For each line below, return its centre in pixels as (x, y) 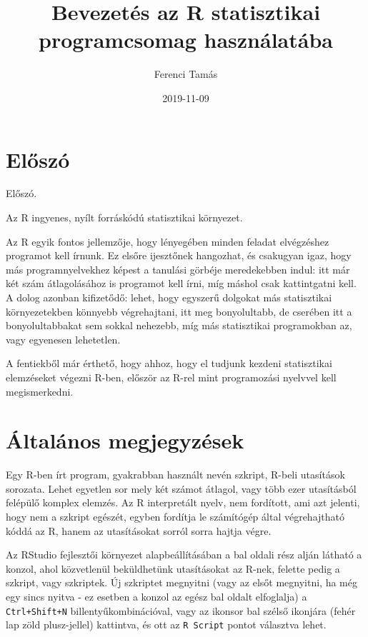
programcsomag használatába (186, 40)
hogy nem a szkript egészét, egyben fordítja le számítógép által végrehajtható (175, 517)
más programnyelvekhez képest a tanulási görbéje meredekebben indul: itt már (178, 269)
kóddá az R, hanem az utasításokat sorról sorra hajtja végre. (139, 530)
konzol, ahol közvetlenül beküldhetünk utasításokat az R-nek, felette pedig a (173, 568)
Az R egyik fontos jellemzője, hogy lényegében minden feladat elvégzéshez (168, 241)
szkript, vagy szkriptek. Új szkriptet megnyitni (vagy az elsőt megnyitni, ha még (181, 582)
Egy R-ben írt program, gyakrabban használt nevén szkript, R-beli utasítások (175, 475)
